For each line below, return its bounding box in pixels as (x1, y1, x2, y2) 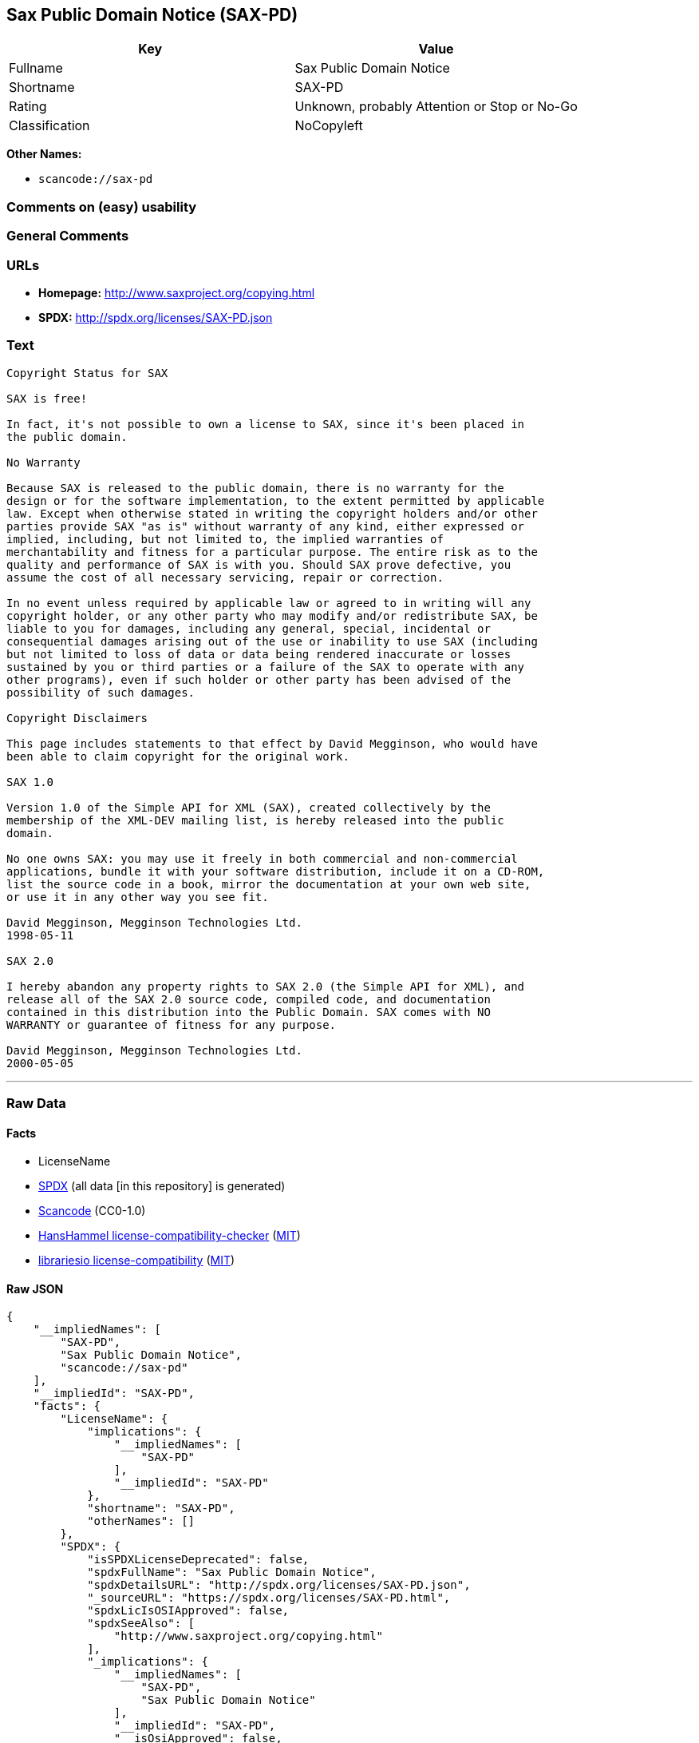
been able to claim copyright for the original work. (6, 749, 349, 763)
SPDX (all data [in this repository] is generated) (38, 1179, 286, 1193)
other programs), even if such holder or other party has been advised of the (6, 673, 511, 686)
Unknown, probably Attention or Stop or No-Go (294, 98, 578, 115)
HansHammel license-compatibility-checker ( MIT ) (38, 1229, 301, 1243)
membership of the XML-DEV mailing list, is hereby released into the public (6, 813, 504, 827)
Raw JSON (6, 1281, 64, 1296)
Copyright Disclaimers (6, 711, 148, 725)
